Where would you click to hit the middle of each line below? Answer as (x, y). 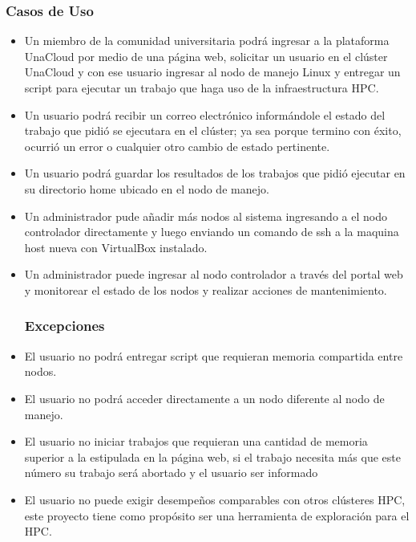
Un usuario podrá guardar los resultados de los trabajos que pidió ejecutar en (215, 173)
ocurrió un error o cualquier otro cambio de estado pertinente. (177, 146)
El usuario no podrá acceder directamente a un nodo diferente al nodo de (204, 398)
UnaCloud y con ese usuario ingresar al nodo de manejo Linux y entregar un (212, 72)
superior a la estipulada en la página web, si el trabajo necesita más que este (212, 456)
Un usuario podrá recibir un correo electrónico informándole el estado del (205, 114)
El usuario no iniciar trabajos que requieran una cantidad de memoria (196, 441)
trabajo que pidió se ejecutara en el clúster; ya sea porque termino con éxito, (213, 130)
